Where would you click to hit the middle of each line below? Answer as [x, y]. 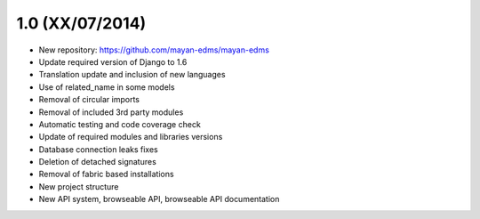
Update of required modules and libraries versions [131, 137]
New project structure [79, 186]
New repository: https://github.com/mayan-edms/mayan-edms [154, 50]
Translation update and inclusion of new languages [132, 75]
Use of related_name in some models [107, 87]
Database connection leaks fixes [99, 149]
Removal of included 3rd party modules [111, 112]
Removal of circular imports [89, 100]
